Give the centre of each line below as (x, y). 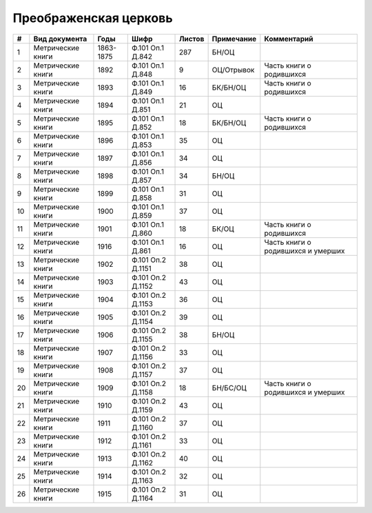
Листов (192, 39)
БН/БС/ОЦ (229, 388)
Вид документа (60, 39)
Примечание (234, 39)
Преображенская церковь (93, 18)
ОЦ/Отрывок (233, 70)
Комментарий (289, 39)
